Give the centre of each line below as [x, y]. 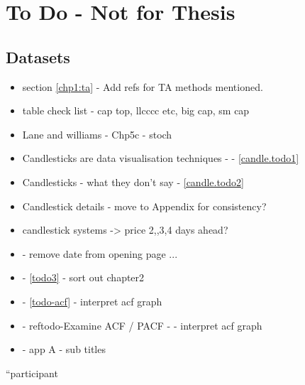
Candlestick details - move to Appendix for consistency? [144, 206]
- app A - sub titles [64, 349]
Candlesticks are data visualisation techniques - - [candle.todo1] [161, 158]
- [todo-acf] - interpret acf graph [92, 301]
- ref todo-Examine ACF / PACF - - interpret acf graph [142, 325]
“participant [32, 373]
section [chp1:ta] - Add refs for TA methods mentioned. [143, 86]
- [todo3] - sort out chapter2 [83, 277]
